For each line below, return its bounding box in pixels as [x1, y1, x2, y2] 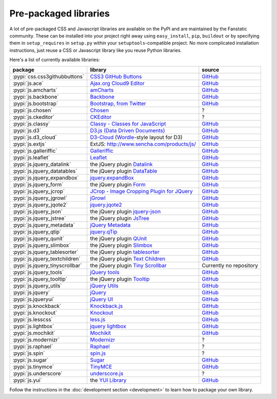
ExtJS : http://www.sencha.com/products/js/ [90, 140, 196, 148]
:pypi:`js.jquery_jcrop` [12, 188, 65, 195]
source [202, 66, 220, 73]
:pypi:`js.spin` [12, 350, 45, 357]
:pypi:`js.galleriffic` [12, 147, 57, 154]
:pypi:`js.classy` [12, 120, 51, 127]
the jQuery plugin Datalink [90, 160, 153, 168]
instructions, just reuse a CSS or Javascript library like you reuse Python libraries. [9, 47, 182, 53]
